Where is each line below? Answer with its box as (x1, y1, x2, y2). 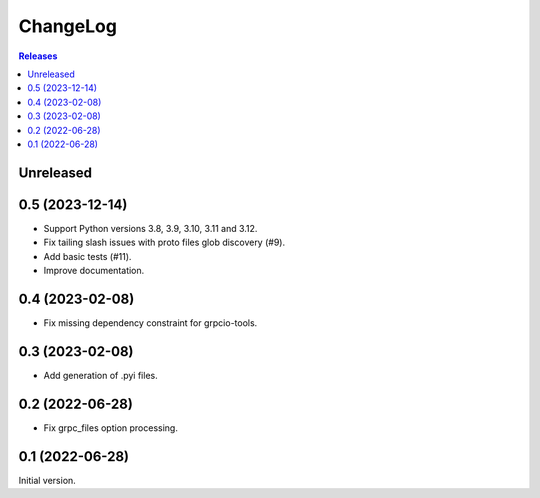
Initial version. (18, 474, 77, 486)
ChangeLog (18, 15, 117, 37)
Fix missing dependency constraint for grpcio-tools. (43, 316, 258, 329)
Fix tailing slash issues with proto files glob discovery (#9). (43, 236, 285, 249)
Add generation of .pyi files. (43, 369, 159, 381)
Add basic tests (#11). (43, 250, 132, 262)
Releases (18, 50, 58, 62)
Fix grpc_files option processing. (43, 421, 179, 434)
